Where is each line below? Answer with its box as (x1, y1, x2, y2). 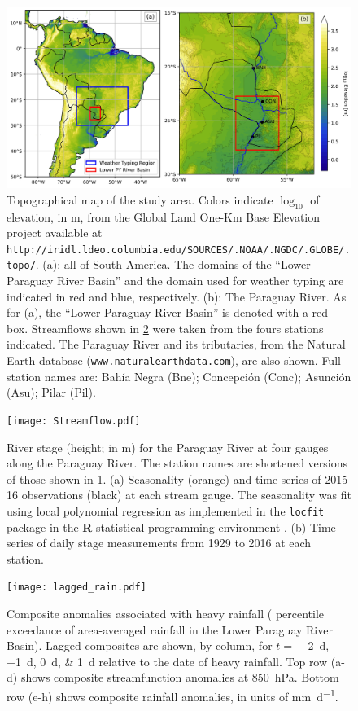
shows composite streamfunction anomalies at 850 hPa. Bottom (20, 669, 339, 686)
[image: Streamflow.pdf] (7, 415, 141, 427)
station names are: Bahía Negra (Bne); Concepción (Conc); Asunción (7, 367, 351, 384)
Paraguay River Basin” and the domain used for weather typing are (7, 272, 344, 289)
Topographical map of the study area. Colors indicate (7, 191, 273, 208)
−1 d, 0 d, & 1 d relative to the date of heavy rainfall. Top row (7, 652, 328, 669)
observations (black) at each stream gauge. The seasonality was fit (21, 486, 351, 503)
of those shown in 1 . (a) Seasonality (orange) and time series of (7, 470, 321, 487)
